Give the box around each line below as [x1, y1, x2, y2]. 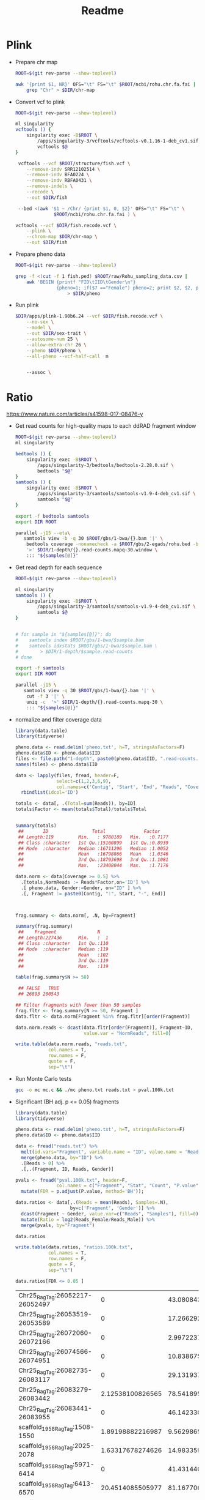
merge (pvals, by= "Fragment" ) [21, 1222, 95, 1228]
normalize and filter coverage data [15, 715, 102, 723]
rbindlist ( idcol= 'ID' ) [21, 789, 79, 796]
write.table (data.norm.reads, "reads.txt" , [15, 1041, 128, 1047]
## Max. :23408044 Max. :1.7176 [18, 862, 169, 869]
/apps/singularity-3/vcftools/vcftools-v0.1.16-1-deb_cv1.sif [37, 138, 199, 144]
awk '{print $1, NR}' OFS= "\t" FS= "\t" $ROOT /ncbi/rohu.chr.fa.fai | [15, 81, 196, 88]
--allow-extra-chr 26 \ [26, 341, 87, 348]
